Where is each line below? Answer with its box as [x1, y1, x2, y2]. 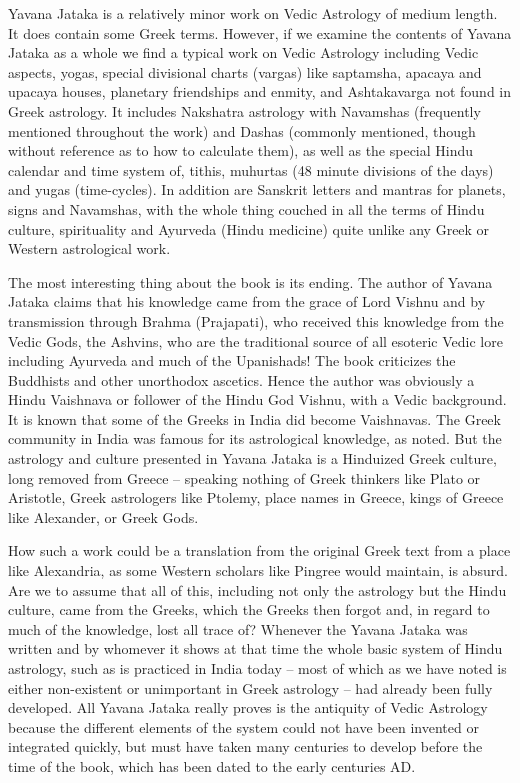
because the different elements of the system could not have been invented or [8, 716, 479, 737]
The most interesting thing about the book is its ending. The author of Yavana [8, 271, 493, 292]
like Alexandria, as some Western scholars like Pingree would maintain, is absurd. [8, 560, 508, 581]
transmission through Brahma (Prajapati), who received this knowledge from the [8, 310, 504, 331]
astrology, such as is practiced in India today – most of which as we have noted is [8, 658, 507, 678]
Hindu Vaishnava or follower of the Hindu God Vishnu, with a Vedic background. [8, 389, 507, 410]
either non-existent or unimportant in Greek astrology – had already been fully [8, 677, 493, 698]
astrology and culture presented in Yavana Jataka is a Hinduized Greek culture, [8, 448, 497, 469]
